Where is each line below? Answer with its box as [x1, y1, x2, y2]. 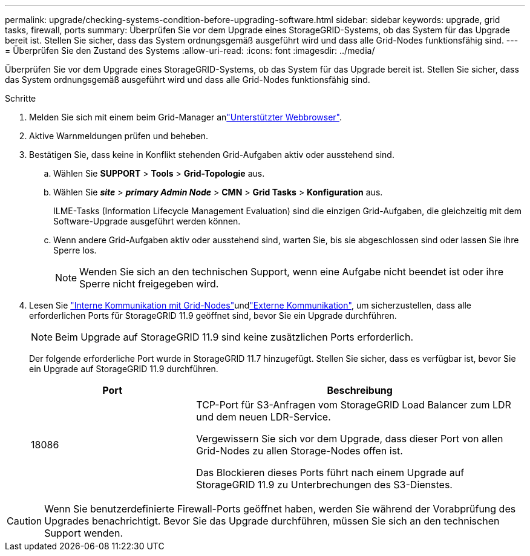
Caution [7, 515, 42, 527]
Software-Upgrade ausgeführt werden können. [53, 216, 241, 226]
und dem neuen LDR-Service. [196, 411, 331, 423]
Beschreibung [327, 384, 393, 396]
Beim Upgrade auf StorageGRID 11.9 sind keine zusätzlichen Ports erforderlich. [55, 331, 414, 343]
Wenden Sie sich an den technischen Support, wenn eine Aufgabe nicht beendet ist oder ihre [79, 266, 504, 278]
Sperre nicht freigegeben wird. [79, 278, 219, 290]
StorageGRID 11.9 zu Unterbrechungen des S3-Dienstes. [196, 479, 453, 491]
